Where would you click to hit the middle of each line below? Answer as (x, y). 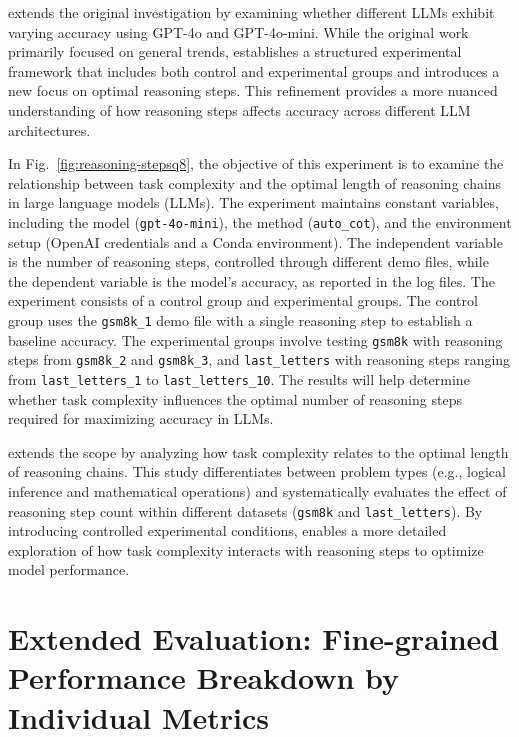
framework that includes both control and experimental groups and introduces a (254, 70)
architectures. (49, 129)
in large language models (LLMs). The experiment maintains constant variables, (253, 202)
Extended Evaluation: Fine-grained (254, 638)
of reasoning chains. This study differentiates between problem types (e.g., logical (257, 471)
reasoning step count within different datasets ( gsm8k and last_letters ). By (245, 510)
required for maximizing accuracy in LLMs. (141, 418)
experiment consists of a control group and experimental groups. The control (243, 300)
